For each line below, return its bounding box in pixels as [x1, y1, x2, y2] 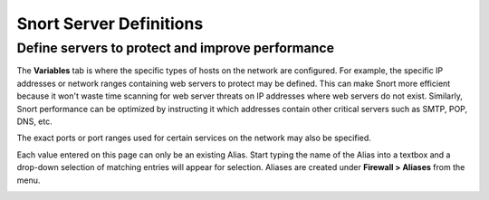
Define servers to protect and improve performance [16, 40, 335, 56]
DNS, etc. [16, 116, 53, 127]
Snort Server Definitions [16, 14, 204, 33]
